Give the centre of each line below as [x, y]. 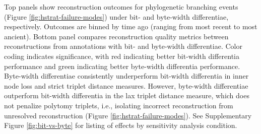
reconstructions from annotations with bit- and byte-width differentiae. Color [123, 46]
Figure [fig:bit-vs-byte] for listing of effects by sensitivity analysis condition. [121, 125]
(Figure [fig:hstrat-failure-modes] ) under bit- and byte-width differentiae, [116, 16]
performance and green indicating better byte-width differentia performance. [122, 66]
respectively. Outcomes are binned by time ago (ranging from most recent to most [131, 26]
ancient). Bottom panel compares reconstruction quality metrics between [116, 36]
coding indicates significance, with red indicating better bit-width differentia [122, 56]
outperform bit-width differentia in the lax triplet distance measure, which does [127, 95]
